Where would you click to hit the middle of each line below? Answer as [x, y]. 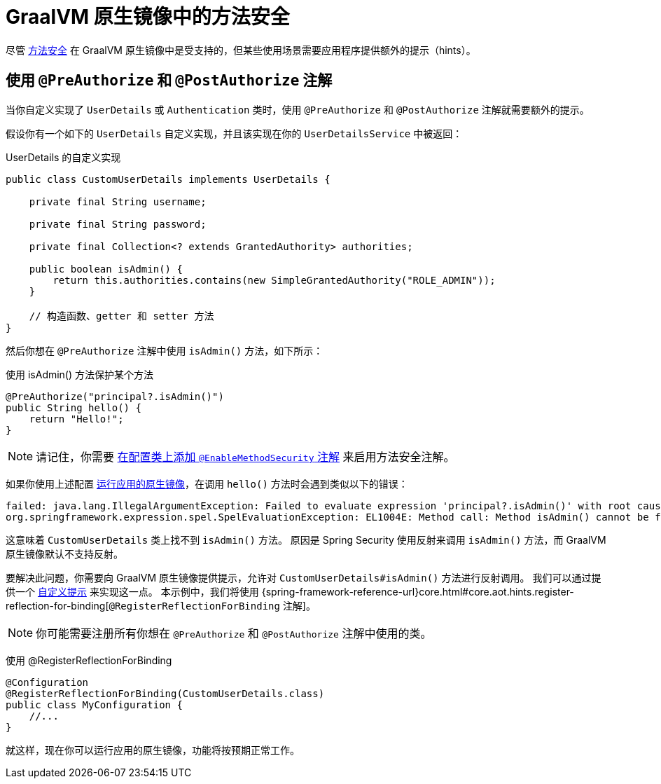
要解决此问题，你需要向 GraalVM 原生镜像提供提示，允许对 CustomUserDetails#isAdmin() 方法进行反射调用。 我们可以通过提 [304, 577]
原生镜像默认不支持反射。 [64, 553]
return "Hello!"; [76, 419]
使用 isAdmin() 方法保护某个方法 [80, 374]
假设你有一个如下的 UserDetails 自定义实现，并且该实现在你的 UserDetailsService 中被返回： [234, 133]
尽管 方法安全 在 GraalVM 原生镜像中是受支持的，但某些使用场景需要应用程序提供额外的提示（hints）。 [241, 50]
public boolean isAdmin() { [106, 269]
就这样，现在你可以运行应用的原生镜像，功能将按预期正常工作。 [153, 750]
